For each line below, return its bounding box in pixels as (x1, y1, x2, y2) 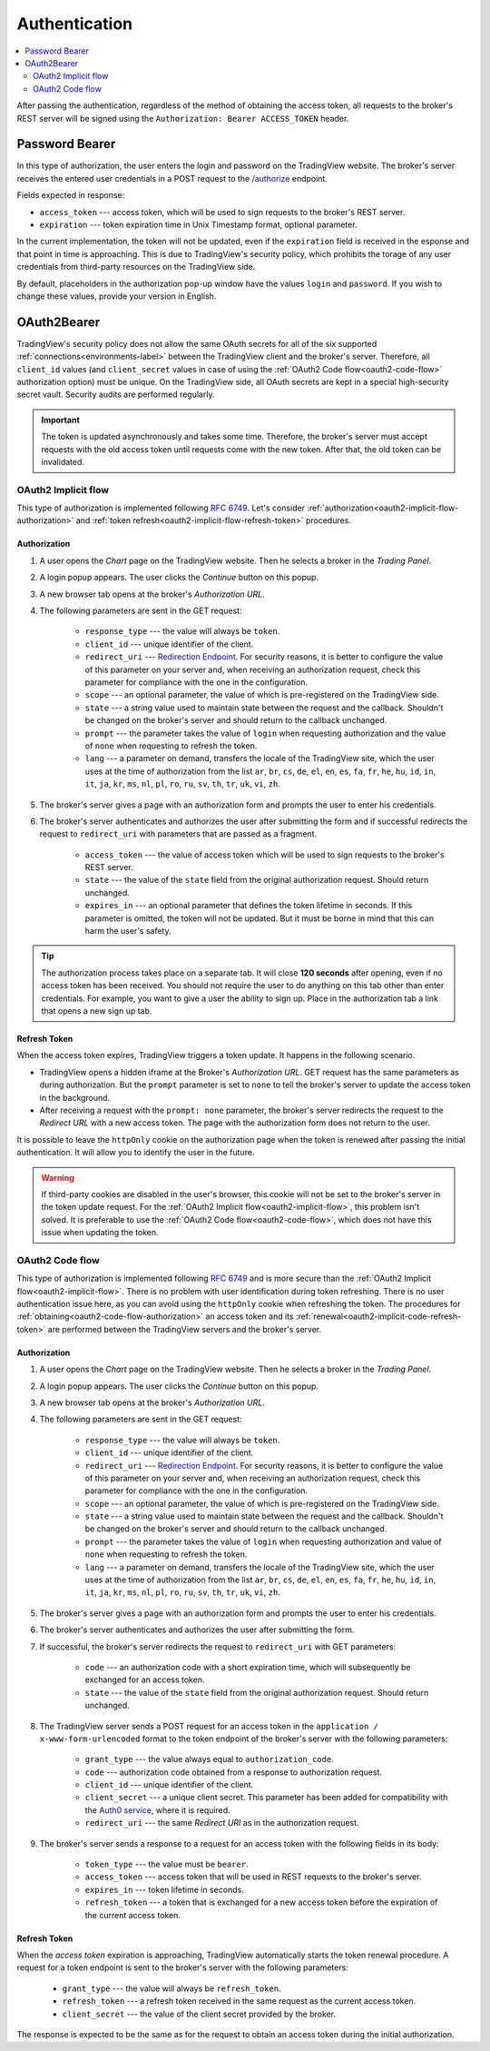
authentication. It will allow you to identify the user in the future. (16, 1147, 255, 1158)
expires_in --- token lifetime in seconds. (84, 1884, 244, 1895)
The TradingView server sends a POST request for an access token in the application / (39, 1720, 379, 1731)
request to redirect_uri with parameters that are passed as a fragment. (39, 828, 318, 839)
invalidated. (41, 456, 85, 467)
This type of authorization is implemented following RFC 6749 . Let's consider (16, 502, 306, 513)
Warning (41, 1172, 74, 1183)
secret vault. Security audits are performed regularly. (16, 389, 215, 400)
